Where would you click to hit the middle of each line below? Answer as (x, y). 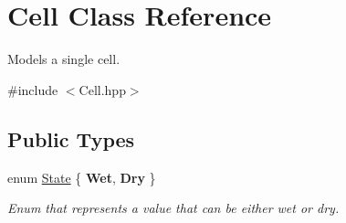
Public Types (71, 138)
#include (33, 89)
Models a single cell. (64, 59)
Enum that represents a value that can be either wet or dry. (173, 208)
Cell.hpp (102, 89)
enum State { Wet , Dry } (82, 177)
